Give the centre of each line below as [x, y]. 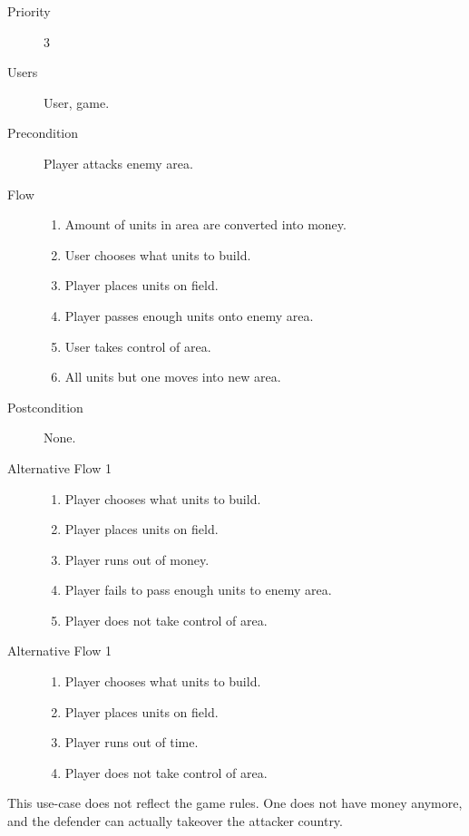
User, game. [77, 102]
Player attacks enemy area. [118, 163]
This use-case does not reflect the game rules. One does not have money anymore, [235, 803]
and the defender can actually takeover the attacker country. [175, 821]
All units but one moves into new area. [173, 377]
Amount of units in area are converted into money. [205, 224]
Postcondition [45, 407]
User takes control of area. [138, 346]
